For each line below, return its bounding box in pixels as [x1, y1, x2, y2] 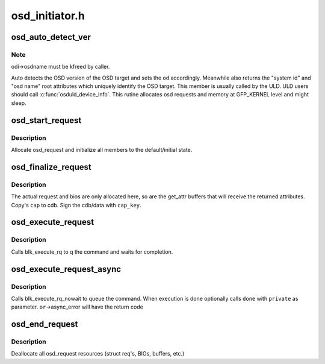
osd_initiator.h [11, 9, 85, 22]
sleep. [11, 99, 26, 107]
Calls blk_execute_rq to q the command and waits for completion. [11, 248, 173, 256]
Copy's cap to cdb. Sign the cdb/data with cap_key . [11, 201, 141, 209]
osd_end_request [11, 319, 78, 330]
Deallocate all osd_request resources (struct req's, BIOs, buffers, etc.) [11, 350, 185, 357]
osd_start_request [11, 115, 82, 125]
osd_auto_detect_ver [11, 32, 91, 42]
